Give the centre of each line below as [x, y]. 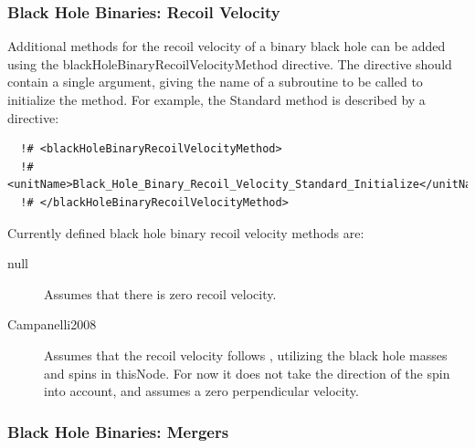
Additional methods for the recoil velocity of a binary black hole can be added [227, 46]
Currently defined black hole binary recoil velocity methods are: [186, 232]
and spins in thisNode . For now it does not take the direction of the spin [247, 373]
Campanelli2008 [52, 324]
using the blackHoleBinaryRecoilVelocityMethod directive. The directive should [230, 63]
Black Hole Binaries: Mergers [118, 431]
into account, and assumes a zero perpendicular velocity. [201, 391]
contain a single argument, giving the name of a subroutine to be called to [215, 82]
